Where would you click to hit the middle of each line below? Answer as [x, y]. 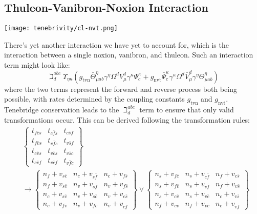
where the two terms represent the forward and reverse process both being [121, 89]
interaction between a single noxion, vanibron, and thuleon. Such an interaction [129, 55]
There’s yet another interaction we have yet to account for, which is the [116, 44]
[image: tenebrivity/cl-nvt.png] [61, 28]
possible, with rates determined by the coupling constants [94, 99]
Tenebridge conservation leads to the [62, 110]
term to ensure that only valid [187, 110]
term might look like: [37, 65]
